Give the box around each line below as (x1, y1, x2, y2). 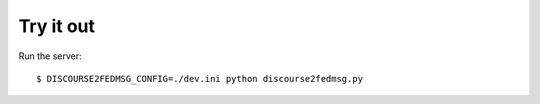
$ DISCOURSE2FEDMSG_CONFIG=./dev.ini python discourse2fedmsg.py (36, 73, 364, 84)
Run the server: (18, 50, 82, 62)
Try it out (18, 15, 95, 37)
